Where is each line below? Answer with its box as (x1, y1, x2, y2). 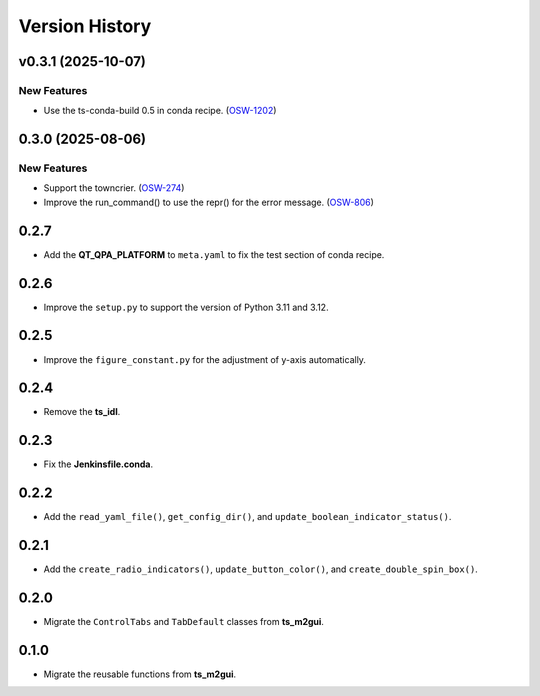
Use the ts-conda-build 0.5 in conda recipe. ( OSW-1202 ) (43, 105, 277, 117)
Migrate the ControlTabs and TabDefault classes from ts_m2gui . (43, 616, 325, 628)
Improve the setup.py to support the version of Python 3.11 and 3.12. (43, 301, 329, 313)
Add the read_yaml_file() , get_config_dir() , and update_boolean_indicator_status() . (43, 511, 452, 523)
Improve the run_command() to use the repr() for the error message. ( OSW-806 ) (43, 196, 375, 208)
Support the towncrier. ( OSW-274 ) (43, 182, 185, 194)
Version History (18, 15, 152, 37)
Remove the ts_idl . (43, 406, 121, 418)
